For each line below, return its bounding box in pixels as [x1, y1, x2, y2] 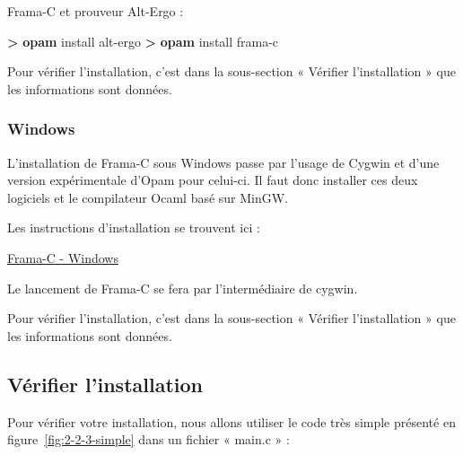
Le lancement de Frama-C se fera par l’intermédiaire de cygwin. [7, 278, 358, 297]
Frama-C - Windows [7, 248, 118, 267]
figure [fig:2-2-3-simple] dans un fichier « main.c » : [7, 430, 290, 449]
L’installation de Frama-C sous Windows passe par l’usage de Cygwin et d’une [7, 153, 440, 171]
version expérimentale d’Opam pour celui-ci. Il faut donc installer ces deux [7, 171, 418, 189]
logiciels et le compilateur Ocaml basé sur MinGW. [7, 188, 289, 206]
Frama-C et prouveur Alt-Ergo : [7, 2, 184, 20]
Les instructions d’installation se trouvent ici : [7, 218, 260, 237]
